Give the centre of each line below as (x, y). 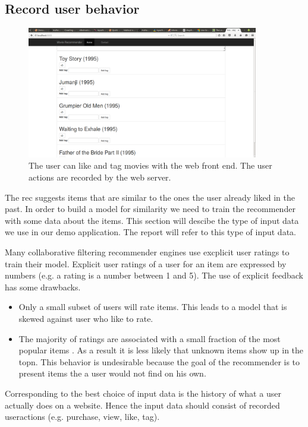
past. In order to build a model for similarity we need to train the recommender (150, 209)
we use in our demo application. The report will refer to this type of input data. (150, 232)
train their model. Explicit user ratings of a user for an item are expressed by (146, 263)
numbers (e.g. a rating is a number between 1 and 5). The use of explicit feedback (154, 275)
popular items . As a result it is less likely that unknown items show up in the (161, 350)
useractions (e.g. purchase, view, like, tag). (82, 417)
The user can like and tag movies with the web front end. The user (150, 165)
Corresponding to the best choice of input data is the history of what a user (143, 393)
